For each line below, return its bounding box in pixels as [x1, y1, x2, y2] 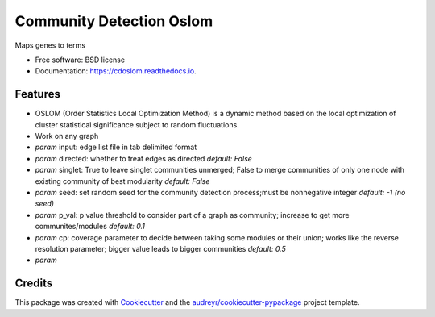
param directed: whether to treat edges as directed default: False [35, 153, 253, 163]
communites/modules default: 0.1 [35, 222, 145, 231]
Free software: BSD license [35, 55, 125, 65]
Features [14, 87, 60, 101]
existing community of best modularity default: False [35, 176, 210, 186]
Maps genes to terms [14, 40, 86, 50]
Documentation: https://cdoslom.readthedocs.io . [35, 66, 197, 76]
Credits [14, 277, 53, 290]
